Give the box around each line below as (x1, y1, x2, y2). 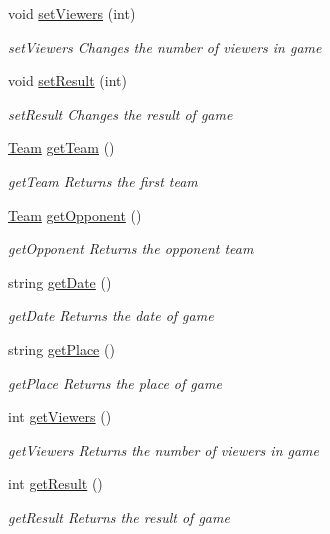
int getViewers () (8, 406, 112, 427)
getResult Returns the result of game (8, 506, 230, 527)
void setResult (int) (8, 70, 127, 91)
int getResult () (8, 473, 103, 494)
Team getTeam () (8, 137, 115, 158)
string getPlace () (8, 338, 115, 359)
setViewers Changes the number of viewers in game (8, 36, 322, 57)
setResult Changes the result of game (8, 103, 233, 124)
